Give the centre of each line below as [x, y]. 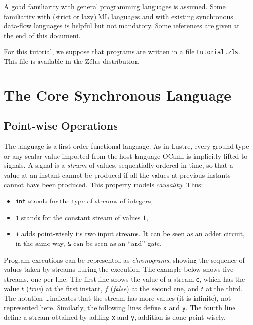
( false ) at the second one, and [155, 288]
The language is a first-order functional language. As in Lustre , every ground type [126, 146]
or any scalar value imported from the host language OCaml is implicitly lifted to [126, 155]
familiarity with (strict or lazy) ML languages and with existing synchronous [118, 16]
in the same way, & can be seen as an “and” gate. [88, 243]
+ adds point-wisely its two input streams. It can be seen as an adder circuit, [130, 234]
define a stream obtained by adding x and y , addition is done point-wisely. [115, 317]
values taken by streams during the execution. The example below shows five [119, 269]
